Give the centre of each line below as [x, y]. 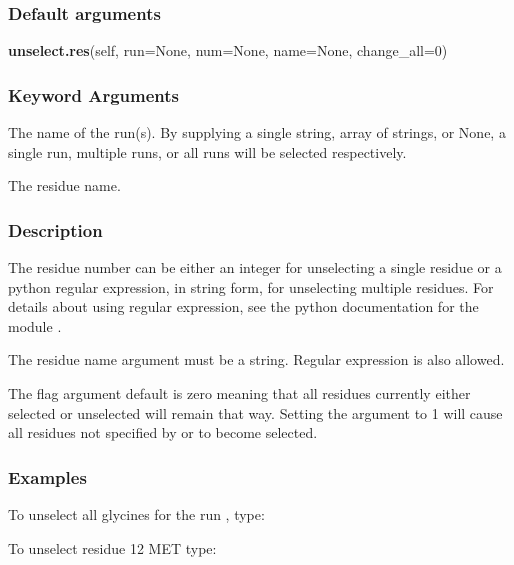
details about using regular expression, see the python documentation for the [243, 306]
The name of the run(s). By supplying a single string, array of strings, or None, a [257, 132]
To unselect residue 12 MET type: [112, 547]
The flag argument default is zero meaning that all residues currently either [239, 393]
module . [35, 325]
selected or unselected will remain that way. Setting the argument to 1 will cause [255, 412]
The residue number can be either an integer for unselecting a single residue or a [255, 267]
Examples [47, 476]
